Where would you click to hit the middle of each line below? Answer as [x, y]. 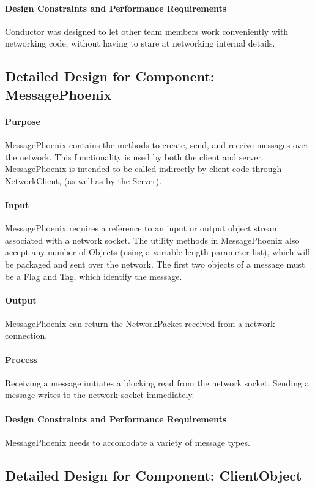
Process [21, 359]
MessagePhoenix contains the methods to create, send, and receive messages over [157, 144]
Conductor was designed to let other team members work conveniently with [147, 31]
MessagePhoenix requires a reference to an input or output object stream [142, 228]
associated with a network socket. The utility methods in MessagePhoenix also [152, 240]
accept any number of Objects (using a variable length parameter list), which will [157, 252]
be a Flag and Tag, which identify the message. [94, 276]
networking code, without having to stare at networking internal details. [140, 43]
